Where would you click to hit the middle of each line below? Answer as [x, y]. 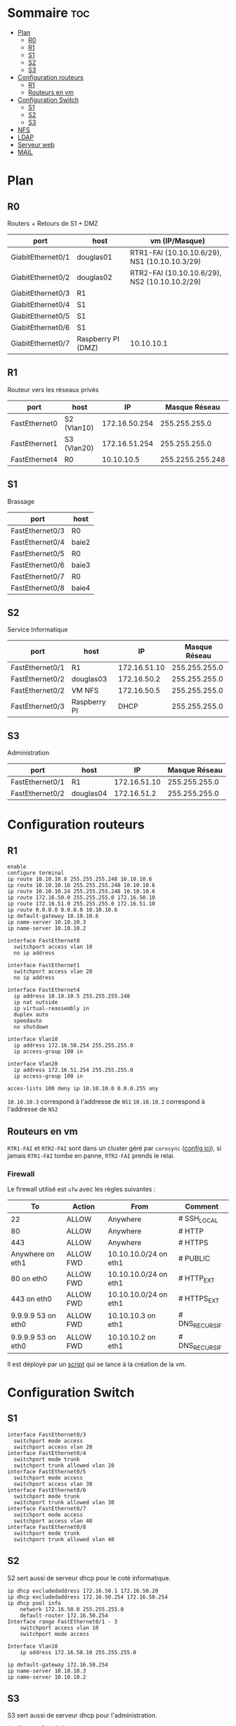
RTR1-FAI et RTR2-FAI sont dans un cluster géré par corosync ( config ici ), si [114, 1148]
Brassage [21, 501]
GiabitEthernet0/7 [40, 343]
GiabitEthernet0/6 [40, 327]
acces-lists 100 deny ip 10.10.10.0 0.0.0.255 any [83, 1089]
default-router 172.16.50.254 [64, 1615]
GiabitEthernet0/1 [40, 257]
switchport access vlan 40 [53, 1521]
